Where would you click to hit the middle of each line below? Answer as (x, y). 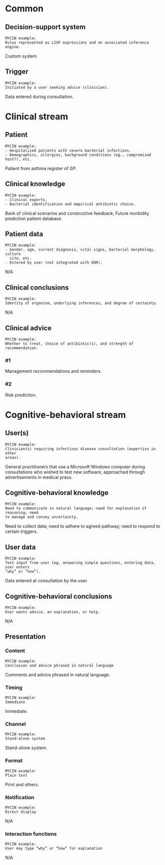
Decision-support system (45, 27)
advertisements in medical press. (39, 477)
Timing (14, 687)
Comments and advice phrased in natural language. (58, 674)
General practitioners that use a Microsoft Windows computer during (75, 466)
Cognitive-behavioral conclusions (59, 596)
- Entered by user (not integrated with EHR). (54, 263)
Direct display (21, 812)
